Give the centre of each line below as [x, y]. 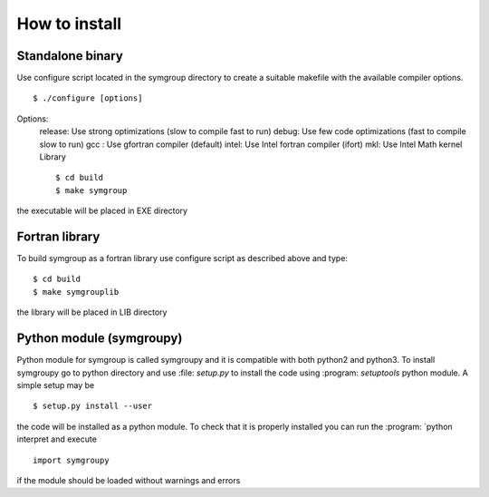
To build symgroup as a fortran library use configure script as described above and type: [182, 258]
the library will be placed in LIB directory [92, 312]
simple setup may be [56, 385]
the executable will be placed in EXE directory [102, 211]
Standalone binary [70, 56]
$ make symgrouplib [76, 292]
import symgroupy [71, 460]
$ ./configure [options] [88, 98]
